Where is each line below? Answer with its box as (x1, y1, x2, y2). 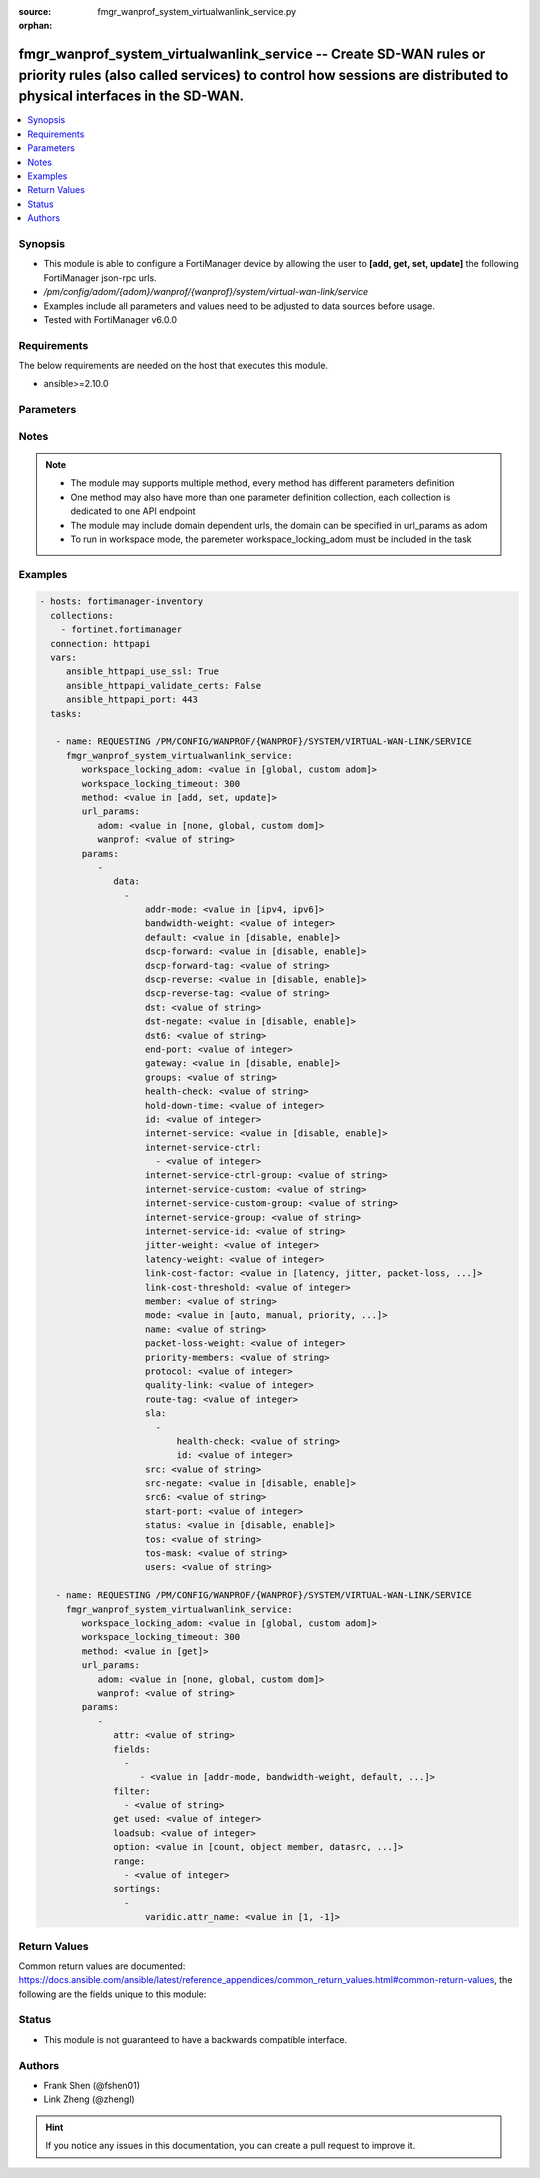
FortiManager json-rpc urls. (43, 271, 157, 284)
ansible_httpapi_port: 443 (65, 694, 199, 705)
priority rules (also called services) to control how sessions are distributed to (18, 66, 509, 84)
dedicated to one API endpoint (70, 505, 196, 517)
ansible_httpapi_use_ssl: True (65, 666, 220, 677)
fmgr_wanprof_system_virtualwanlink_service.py (97, 6, 297, 17)
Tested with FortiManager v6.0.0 (43, 313, 178, 325)
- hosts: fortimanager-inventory (39, 596, 204, 607)
